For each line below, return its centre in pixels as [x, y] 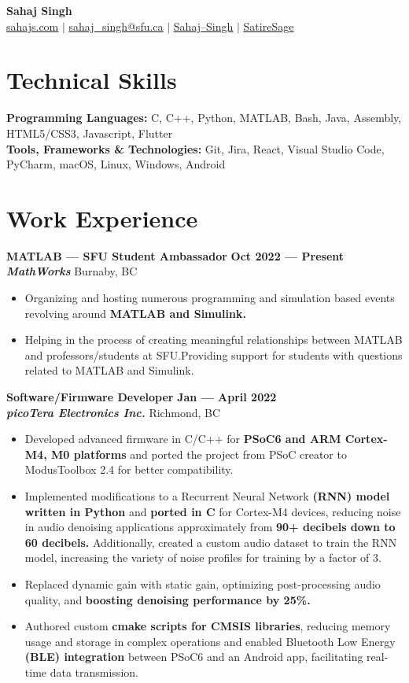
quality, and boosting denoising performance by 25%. [168, 599]
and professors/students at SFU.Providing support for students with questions [214, 354]
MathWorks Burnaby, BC [72, 271]
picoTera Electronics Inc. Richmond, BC [114, 412]
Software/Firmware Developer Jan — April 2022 [142, 396]
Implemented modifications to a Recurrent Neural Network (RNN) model [207, 495]
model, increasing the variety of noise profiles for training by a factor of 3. [203, 557]
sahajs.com [33, 26]
